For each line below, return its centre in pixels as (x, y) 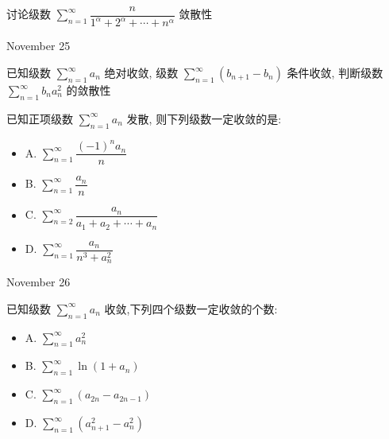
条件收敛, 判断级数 (335, 72)
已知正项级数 (40, 118)
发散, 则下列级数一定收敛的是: (204, 118)
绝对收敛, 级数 (141, 72)
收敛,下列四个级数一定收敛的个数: (191, 308)
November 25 (39, 46)
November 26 (39, 282)
